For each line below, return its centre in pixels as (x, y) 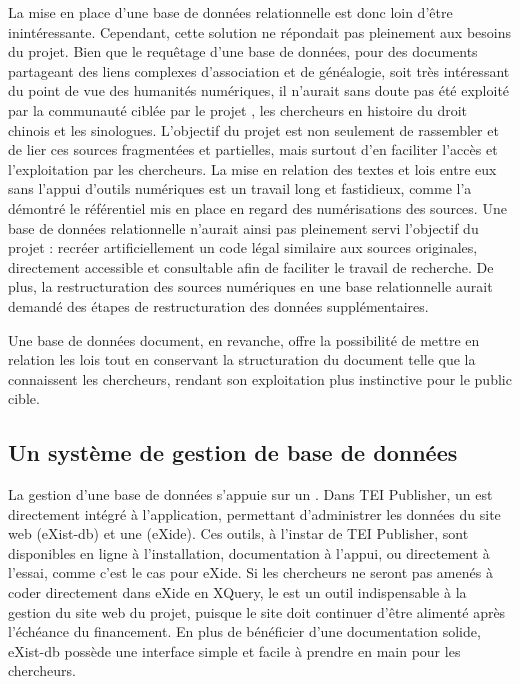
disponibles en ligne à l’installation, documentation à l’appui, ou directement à (249, 552)
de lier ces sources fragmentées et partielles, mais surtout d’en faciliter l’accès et (253, 149)
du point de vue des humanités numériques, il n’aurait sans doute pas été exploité (259, 90)
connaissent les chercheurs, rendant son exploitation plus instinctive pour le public (260, 378)
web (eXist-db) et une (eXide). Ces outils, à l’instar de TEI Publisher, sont (238, 533)
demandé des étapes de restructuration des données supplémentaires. (218, 305)
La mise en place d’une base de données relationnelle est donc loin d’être (230, 12)
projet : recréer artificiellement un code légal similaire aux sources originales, (243, 247)
